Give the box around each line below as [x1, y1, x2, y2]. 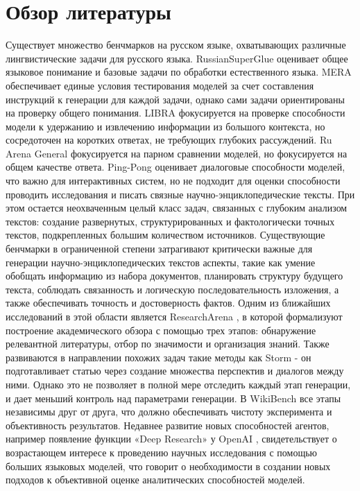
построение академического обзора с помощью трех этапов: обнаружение [6, 322, 316, 337]
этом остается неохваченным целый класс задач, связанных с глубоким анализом [6, 200, 348, 215]
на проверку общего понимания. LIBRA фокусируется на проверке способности [6, 105, 345, 120]
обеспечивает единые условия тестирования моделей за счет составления [6, 78, 314, 92]
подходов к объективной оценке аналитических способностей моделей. [6, 472, 305, 487]
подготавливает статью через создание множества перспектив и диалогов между [6, 363, 344, 378]
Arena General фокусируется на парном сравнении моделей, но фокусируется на [6, 146, 348, 160]
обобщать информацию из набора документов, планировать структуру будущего [6, 268, 343, 283]
